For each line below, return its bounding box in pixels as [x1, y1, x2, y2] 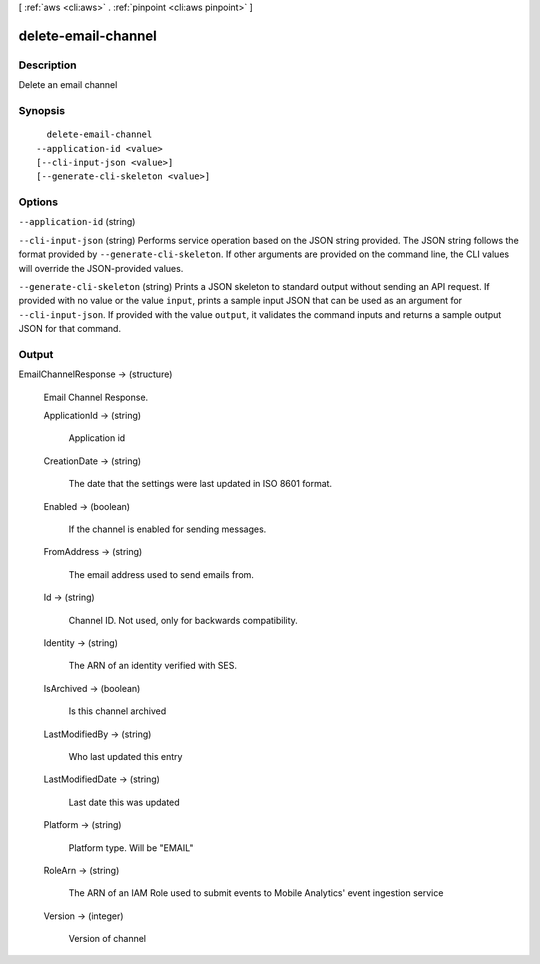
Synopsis [18, 103, 65, 117]
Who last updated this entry [68, 750, 183, 762]
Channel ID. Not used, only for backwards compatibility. [68, 614, 299, 626]
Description [18, 58, 77, 72]
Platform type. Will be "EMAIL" [68, 841, 194, 854]
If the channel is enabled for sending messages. [68, 523, 267, 535]
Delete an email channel [18, 79, 118, 91]
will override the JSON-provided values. [18, 262, 184, 274]
